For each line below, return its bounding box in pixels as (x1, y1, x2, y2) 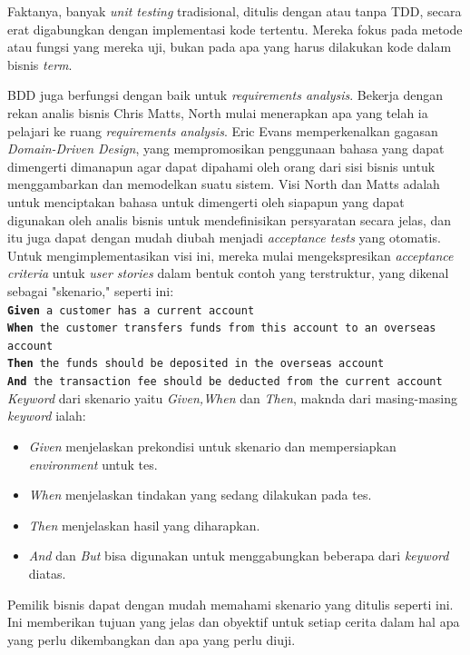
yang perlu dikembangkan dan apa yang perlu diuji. (7, 630, 296, 649)
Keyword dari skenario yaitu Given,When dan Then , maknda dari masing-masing (7, 388, 458, 407)
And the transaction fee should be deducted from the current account (7, 375, 443, 389)
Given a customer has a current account (7, 303, 255, 317)
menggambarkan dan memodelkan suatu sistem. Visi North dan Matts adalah (7, 174, 440, 194)
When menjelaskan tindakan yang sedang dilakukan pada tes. (28, 485, 372, 504)
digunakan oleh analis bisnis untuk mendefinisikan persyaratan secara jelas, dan (7, 210, 452, 229)
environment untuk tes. (28, 454, 158, 473)
